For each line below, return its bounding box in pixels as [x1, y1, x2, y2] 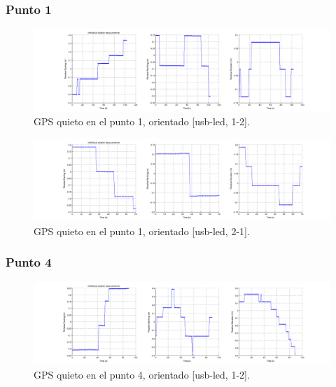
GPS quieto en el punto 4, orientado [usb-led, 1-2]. [34, 367, 250, 381]
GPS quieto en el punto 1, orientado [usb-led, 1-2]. [34, 114, 250, 129]
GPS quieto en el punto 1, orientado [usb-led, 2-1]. [34, 223, 250, 238]
